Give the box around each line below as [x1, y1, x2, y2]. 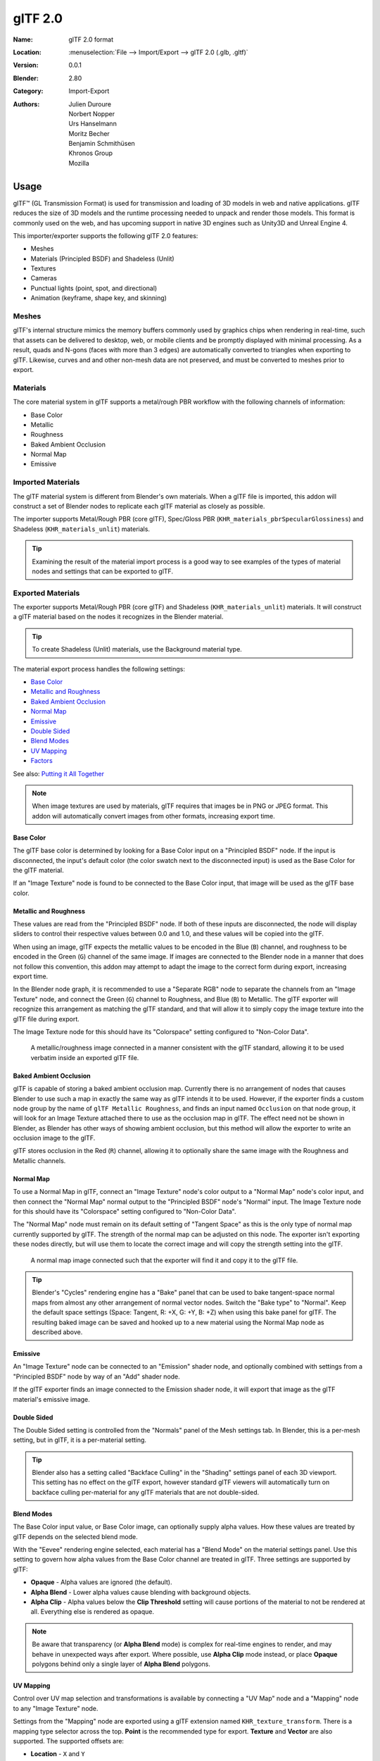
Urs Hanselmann [68, 120, 118, 128]
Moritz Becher [68, 129, 110, 137]
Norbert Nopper [68, 109, 115, 118]
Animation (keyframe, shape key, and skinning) [30, 294, 167, 302]
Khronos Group [68, 149, 113, 158]
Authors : [13, 99, 40, 108]
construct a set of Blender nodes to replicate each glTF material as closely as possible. [13, 502, 265, 510]
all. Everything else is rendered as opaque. [30, 1607, 155, 1616]
